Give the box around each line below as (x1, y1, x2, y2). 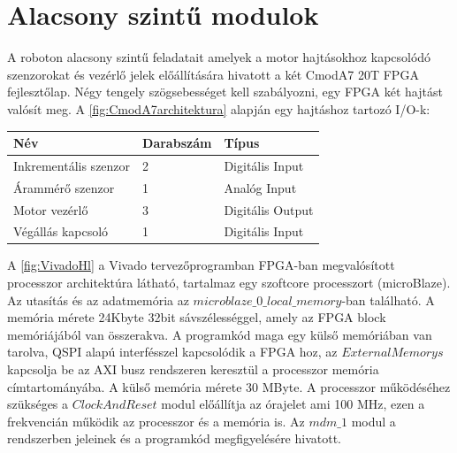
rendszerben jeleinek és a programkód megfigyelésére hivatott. (7, 429, 342, 448)
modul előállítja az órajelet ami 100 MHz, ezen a (161, 395, 425, 413)
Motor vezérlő (13, 200, 88, 219)
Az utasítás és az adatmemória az (7, 290, 189, 309)
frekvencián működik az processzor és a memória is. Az (7, 411, 305, 430)
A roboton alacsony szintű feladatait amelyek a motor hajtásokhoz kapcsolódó (7, 48, 431, 66)
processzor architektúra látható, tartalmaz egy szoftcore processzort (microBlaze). (7, 273, 451, 292)
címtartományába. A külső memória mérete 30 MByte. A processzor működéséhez (7, 377, 451, 395)
